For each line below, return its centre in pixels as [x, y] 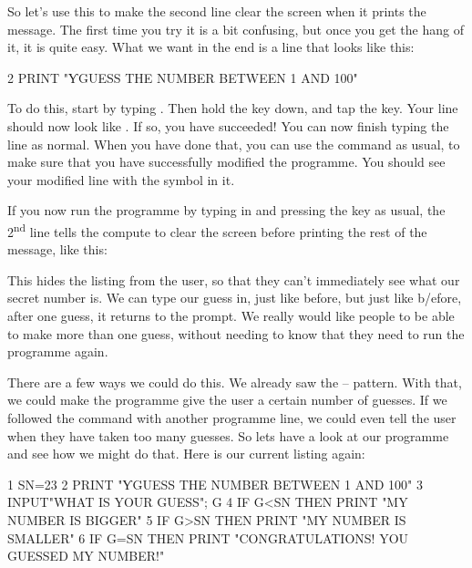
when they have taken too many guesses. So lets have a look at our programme [228, 435]
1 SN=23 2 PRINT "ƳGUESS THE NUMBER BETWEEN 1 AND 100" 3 [215, 484]
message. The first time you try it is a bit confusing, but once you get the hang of [236, 29]
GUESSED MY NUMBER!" [86, 556]
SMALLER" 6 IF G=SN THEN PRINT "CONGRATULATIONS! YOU [208, 537]
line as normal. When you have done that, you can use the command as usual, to [234, 144]
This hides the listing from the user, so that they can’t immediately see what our [234, 279]
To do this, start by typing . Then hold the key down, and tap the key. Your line [233, 108]
